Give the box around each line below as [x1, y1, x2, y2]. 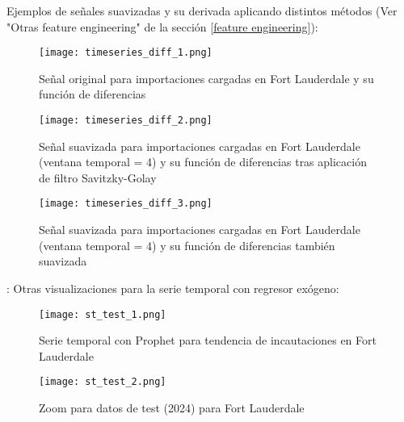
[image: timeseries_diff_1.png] [39, 47, 213, 59]
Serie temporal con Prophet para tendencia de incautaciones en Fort [39, 332, 377, 349]
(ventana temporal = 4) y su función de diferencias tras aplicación [39, 153, 367, 170]
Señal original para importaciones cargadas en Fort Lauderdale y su [39, 69, 374, 86]
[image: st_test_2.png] [39, 376, 166, 388]
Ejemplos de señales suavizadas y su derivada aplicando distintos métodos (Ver [6, 2, 398, 19]
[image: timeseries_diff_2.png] [39, 115, 213, 127]
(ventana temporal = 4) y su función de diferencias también [39, 236, 335, 253]
